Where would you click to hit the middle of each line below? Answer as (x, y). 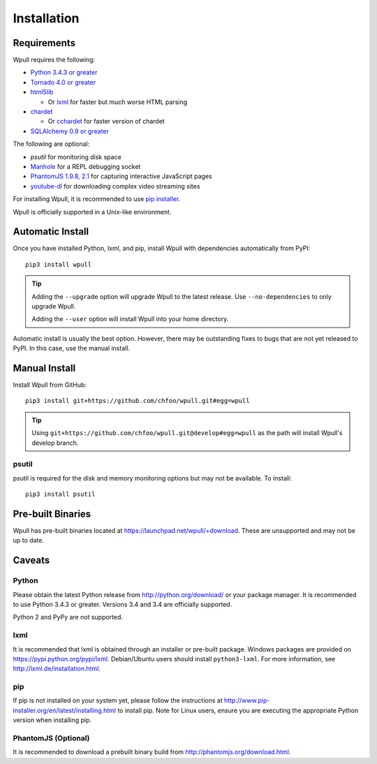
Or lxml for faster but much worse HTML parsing (118, 102)
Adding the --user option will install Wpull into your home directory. (130, 319)
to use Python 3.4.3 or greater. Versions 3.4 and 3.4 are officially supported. (123, 605)
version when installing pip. (52, 720)
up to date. (29, 541)
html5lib (42, 92)
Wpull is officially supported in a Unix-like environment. (92, 212)
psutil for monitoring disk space (76, 156)
